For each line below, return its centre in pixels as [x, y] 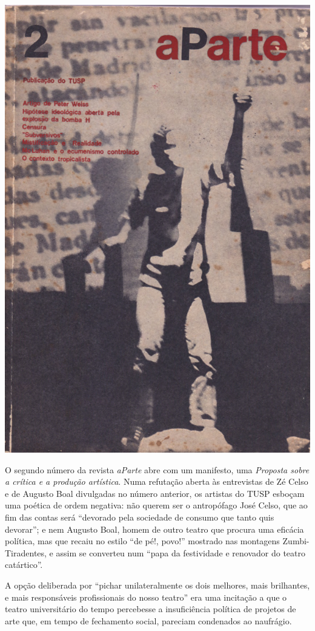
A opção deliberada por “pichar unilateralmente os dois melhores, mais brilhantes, [157, 585]
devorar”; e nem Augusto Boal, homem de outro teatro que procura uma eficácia [154, 529]
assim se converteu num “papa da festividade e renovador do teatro [181, 552]
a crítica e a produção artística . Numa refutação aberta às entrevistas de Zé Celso [157, 481]
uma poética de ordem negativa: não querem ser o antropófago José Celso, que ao [156, 505]
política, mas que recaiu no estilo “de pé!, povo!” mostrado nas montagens [142, 541]
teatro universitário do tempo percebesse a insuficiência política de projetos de [151, 609]
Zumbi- [296, 541]
